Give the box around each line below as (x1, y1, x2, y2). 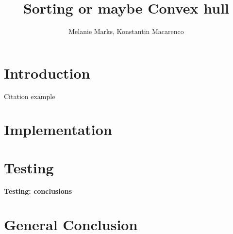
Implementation (4, 119, 112, 139)
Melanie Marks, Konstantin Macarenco (68, 26, 184, 36)
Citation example (4, 91, 55, 101)
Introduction (4, 63, 90, 83)
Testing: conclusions (4, 185, 72, 196)
